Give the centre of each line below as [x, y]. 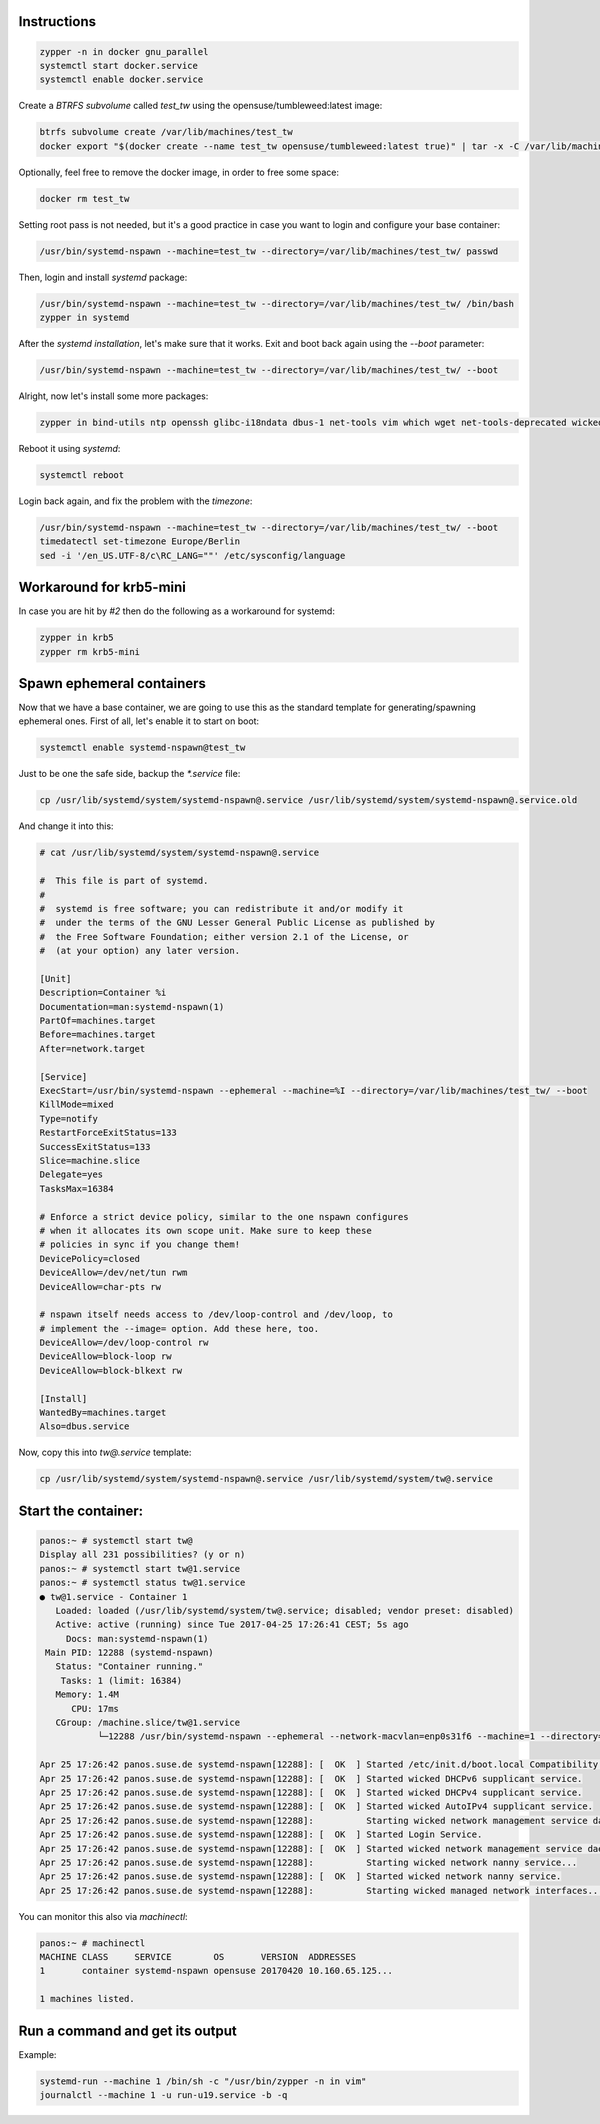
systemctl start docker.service [119, 65]
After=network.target [92, 1048]
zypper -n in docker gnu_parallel [124, 51]
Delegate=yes [71, 1174]
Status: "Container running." [129, 1666]
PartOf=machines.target [98, 1021]
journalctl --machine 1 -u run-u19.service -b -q [163, 2095]
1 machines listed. [87, 1999]
